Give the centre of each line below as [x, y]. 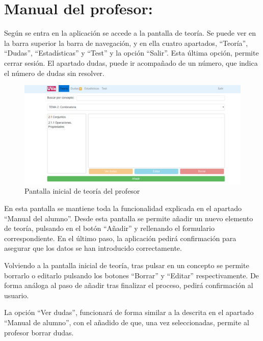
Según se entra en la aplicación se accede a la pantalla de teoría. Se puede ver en [130, 33]
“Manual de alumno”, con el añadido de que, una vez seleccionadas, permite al [127, 322]
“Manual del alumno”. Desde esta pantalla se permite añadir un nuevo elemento [129, 218]
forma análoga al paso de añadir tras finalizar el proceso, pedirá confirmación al [129, 285]
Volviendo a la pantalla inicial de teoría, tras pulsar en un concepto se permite [127, 265]
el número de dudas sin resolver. [54, 73]
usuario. [17, 295]
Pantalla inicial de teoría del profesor [82, 191]
